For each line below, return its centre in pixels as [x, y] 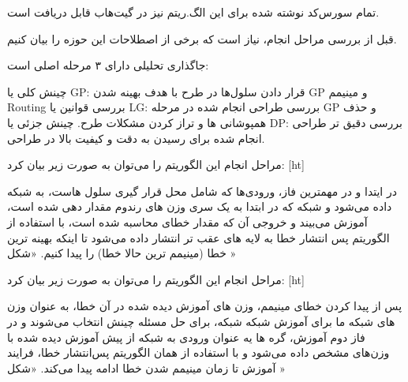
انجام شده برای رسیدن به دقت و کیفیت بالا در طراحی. [136, 138]
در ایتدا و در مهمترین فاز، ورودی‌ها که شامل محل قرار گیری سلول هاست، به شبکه [202, 191]
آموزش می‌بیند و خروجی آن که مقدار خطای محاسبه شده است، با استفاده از [187, 221]
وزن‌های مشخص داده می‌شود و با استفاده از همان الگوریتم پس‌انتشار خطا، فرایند [198, 352]
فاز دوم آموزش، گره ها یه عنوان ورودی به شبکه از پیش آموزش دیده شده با [186, 337]
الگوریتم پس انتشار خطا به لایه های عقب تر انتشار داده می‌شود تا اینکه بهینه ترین [198, 237]
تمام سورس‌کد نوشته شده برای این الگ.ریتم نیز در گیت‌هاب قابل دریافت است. [193, 12]
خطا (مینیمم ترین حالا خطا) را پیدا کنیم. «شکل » [122, 253]
